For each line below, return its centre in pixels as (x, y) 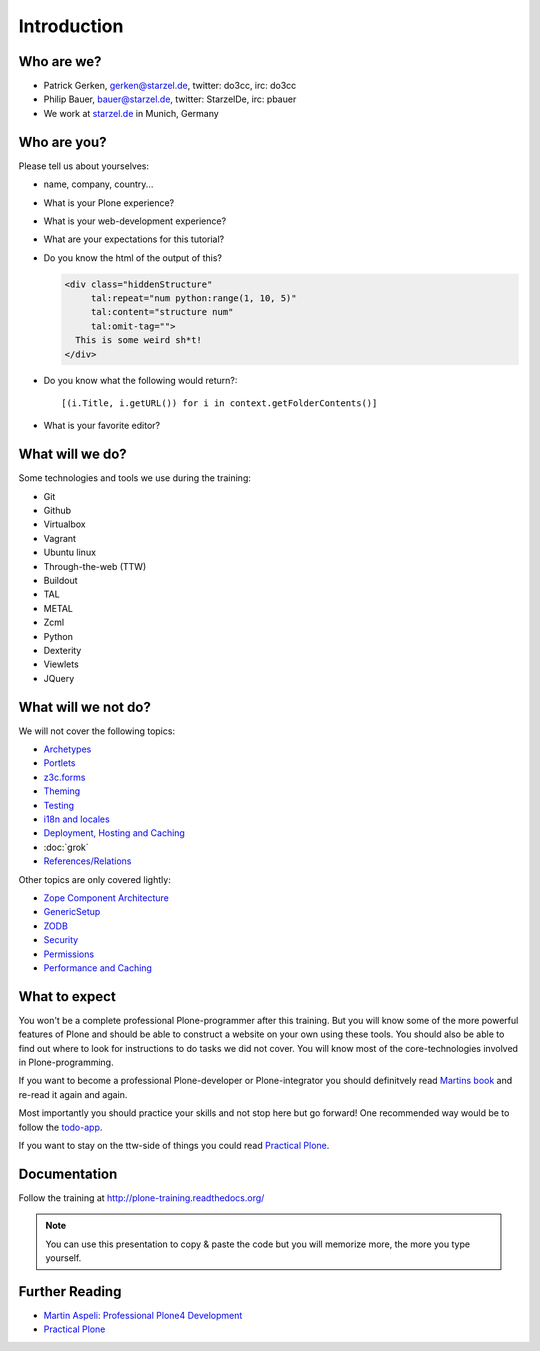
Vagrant (60, 538)
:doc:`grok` (66, 847)
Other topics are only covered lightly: (95, 879)
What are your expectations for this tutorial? (134, 239)
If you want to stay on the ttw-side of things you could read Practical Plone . (174, 1145)
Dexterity (62, 650)
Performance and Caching (97, 967)
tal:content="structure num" (162, 312)
